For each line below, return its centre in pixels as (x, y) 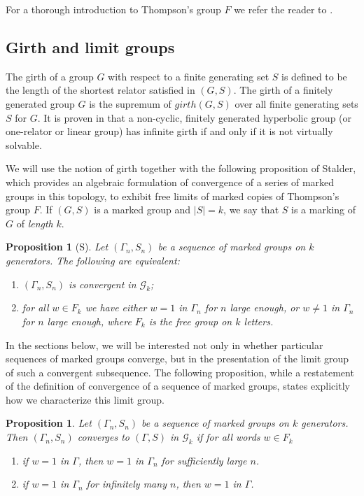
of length (35, 223)
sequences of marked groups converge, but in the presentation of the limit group (177, 359)
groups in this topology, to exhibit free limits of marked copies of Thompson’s (173, 196)
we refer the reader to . (283, 9)
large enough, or (265, 307)
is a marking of (323, 210)
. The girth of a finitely (283, 90)
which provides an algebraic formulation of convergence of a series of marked (170, 182)
